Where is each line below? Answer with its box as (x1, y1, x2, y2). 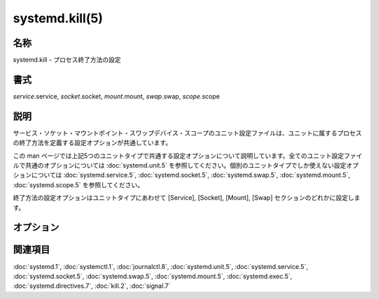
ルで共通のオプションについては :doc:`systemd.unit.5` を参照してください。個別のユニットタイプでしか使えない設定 (13, 161, 346, 170)
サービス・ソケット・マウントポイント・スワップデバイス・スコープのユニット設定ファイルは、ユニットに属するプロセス (13, 129, 362, 137)
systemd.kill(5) (13, 10, 103, 26)
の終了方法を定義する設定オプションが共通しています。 (13, 138, 172, 147)
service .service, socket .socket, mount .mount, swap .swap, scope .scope (13, 92, 220, 101)
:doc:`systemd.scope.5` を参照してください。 (13, 180, 143, 189)
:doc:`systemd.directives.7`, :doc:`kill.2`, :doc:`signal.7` (13, 282, 171, 290)
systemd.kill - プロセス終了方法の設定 (13, 56, 122, 64)
